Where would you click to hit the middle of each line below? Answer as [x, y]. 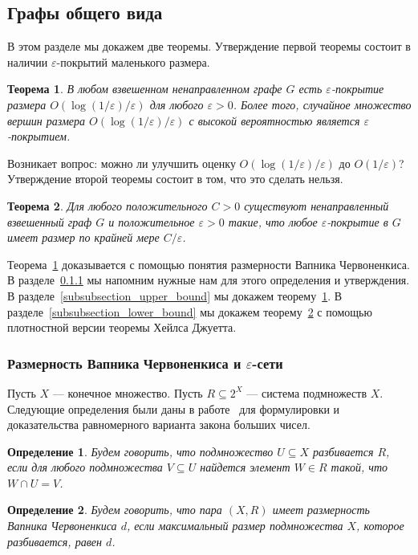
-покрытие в [357, 221]
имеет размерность [321, 510]
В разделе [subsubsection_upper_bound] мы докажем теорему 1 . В [175, 295]
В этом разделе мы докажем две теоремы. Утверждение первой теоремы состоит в [209, 46]
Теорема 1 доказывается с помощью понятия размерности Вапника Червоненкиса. [209, 264]
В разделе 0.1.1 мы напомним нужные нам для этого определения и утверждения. [209, 280]
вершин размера [47, 120]
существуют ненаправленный [317, 205]
